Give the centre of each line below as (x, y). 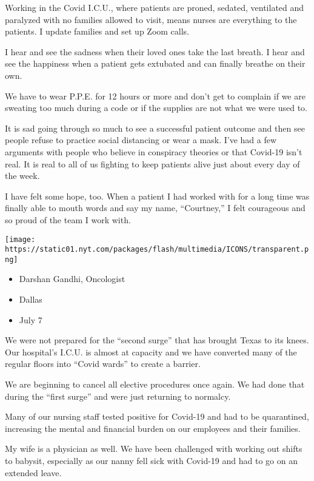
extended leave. (33, 472)
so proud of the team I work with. (68, 219)
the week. (22, 176)
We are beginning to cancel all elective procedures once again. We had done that (155, 384)
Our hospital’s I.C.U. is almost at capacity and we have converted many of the (151, 351)
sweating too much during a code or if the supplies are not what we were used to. (156, 108)
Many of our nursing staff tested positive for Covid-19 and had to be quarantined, (157, 416)
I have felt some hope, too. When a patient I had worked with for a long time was (157, 196)
